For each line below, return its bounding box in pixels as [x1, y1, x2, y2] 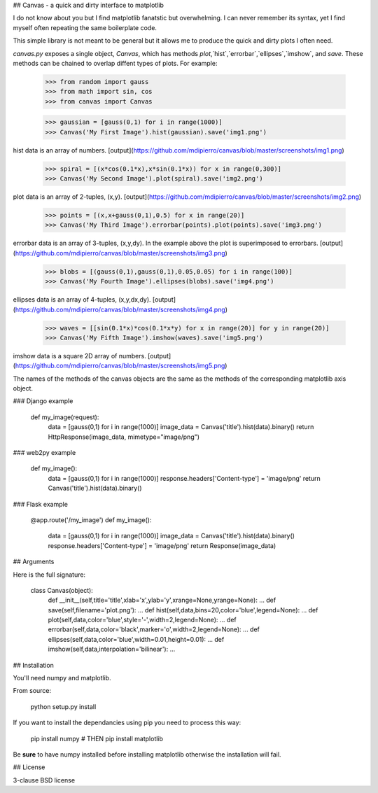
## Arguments [13, 557, 55, 566]
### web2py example [13, 449, 76, 457]
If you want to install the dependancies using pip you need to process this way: [13, 718, 241, 727]
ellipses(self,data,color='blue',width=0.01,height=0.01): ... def [48, 635, 225, 643]
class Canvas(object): [30, 586, 94, 594]
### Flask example [13, 500, 68, 508]
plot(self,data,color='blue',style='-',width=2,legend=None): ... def [48, 616, 237, 624]
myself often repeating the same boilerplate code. [13, 23, 157, 31]
